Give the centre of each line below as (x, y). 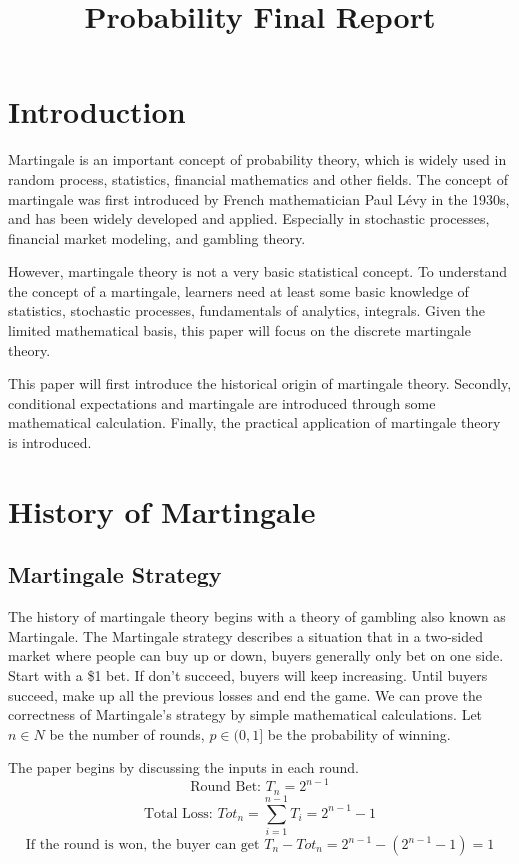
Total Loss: (178, 813)
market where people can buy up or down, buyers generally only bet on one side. (256, 655)
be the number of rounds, (127, 733)
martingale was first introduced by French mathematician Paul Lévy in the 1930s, (259, 198)
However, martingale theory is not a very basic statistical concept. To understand (258, 271)
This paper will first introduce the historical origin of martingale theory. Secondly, (260, 383)
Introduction (97, 111)
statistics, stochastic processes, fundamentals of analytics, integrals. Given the (246, 310)
